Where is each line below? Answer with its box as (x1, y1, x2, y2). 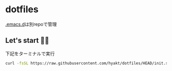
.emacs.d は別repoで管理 (5, 21, 57, 27)
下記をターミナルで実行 (5, 50, 55, 57)
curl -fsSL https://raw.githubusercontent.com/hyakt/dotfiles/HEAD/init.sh (5, 60, 170, 66)
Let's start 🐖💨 (5, 36, 50, 45)
